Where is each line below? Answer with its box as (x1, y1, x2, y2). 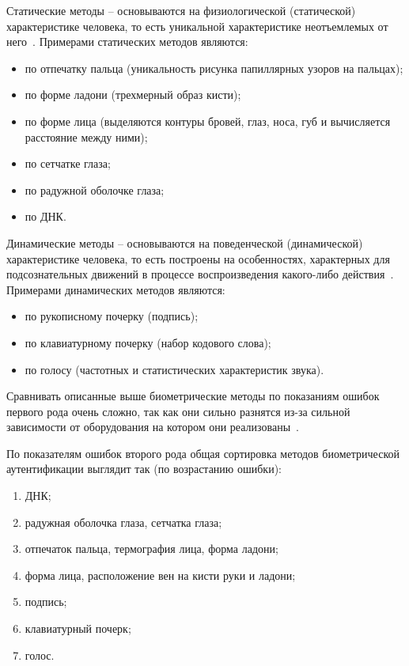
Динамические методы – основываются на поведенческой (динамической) (6, 234, 363, 251)
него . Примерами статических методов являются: (6, 33, 248, 50)
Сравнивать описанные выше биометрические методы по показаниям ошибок (6, 388, 380, 404)
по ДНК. (25, 208, 66, 225)
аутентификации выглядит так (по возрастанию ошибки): (6, 460, 282, 477)
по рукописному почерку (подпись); (25, 308, 199, 324)
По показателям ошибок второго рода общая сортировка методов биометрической (6, 445, 400, 461)
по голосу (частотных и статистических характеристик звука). (25, 361, 324, 377)
